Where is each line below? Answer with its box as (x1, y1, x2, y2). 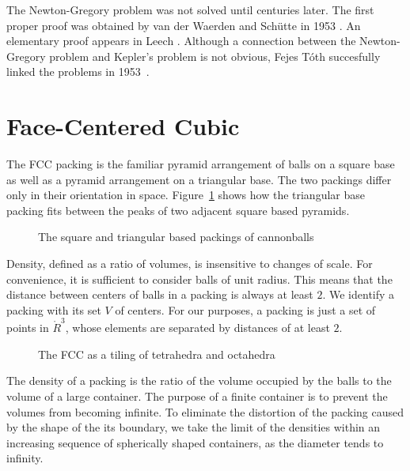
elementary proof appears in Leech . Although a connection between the (6, 32, 356, 49)
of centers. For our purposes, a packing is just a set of (115, 301, 376, 318)
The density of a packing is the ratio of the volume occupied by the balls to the (6, 372, 392, 389)
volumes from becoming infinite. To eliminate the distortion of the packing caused (6, 403, 404, 420)
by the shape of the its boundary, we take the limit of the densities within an (6, 419, 381, 435)
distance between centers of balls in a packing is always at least (6, 286, 313, 303)
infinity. (6, 450, 44, 466)
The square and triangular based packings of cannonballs (38, 228, 314, 245)
